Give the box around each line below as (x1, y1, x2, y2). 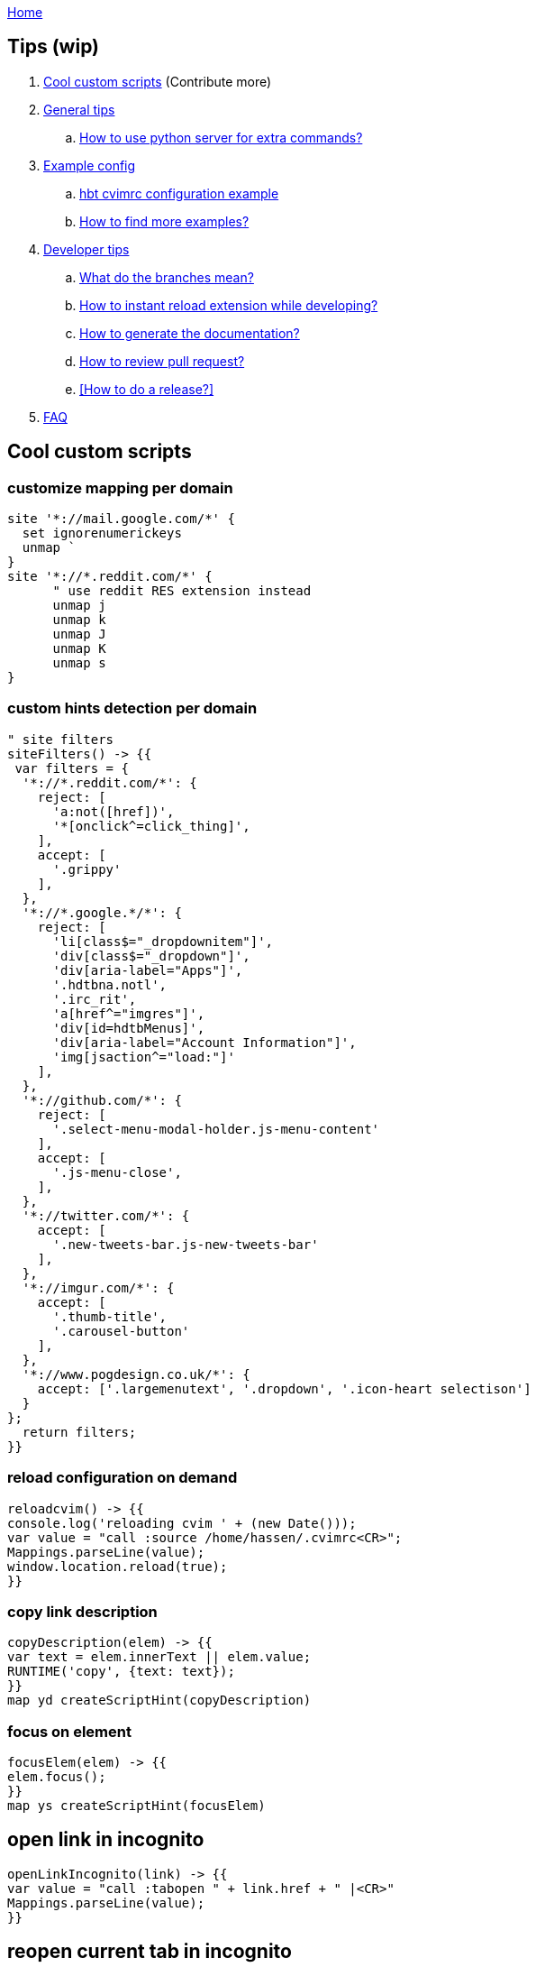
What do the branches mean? (79, 269, 254, 285)
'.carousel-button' (52, 1323, 190, 1338)
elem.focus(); (7, 1769, 106, 1785)
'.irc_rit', (52, 991, 137, 1006)
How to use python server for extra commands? (79, 129, 363, 145)
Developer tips (43, 241, 130, 257)
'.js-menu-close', (52, 1164, 182, 1180)
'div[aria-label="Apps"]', (52, 962, 243, 978)
